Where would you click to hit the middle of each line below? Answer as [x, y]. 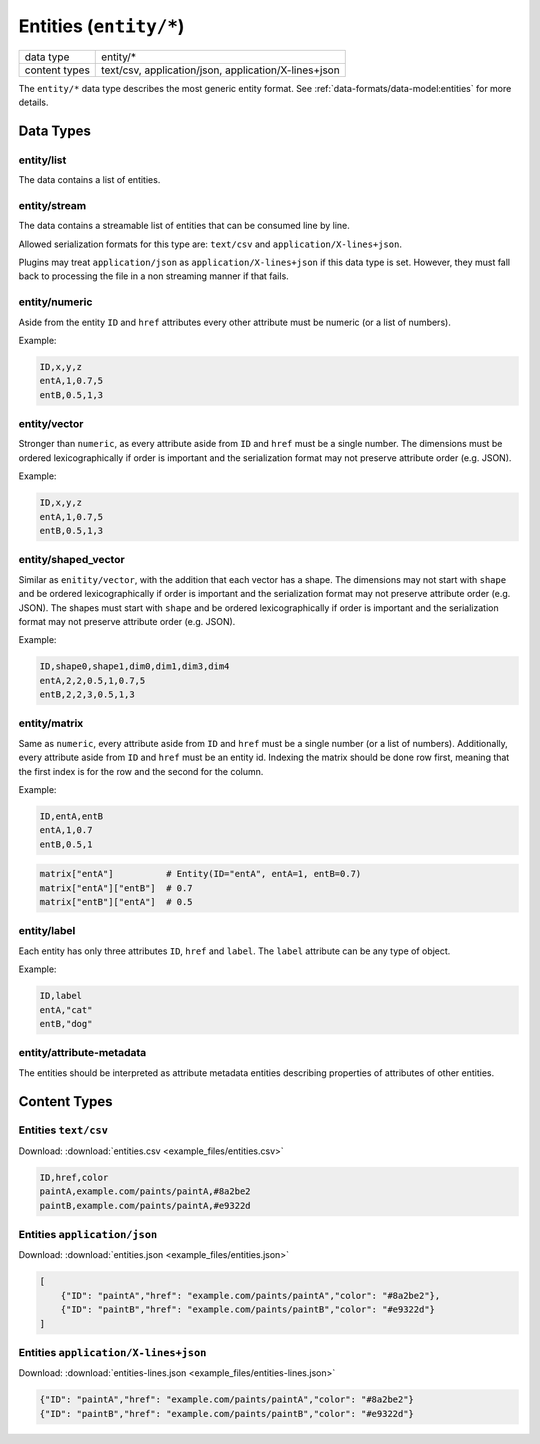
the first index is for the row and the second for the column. [141, 771]
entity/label [47, 931]
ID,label [61, 996]
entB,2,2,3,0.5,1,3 [87, 694]
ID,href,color [74, 1177]
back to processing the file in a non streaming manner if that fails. [153, 276]
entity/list [42, 160]
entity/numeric [55, 302]
